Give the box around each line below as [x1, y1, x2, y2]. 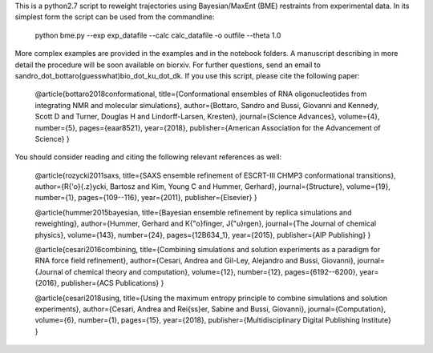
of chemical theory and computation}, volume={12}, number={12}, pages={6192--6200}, [64, 267, 358, 276]
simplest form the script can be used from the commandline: [14, 12, 216, 22]
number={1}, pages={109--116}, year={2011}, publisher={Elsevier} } [34, 193, 257, 203]
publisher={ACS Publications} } [60, 279, 164, 288]
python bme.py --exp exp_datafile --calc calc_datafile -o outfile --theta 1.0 [34, 30, 281, 40]
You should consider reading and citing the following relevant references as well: [14, 152, 282, 162]
